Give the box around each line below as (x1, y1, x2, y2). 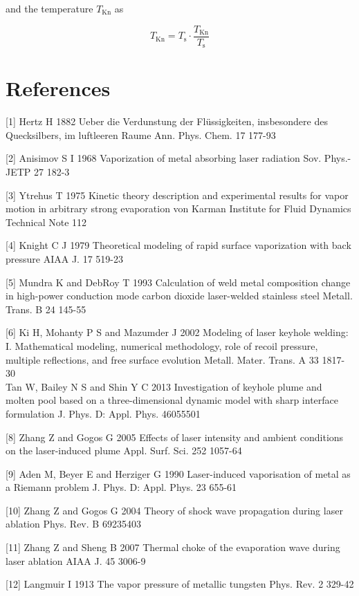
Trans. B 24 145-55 (6, 301, 86, 316)
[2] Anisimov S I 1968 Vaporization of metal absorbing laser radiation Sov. (6, 151, 322, 165)
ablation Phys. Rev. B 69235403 (6, 516, 141, 531)
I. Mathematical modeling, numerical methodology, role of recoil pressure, (6, 338, 318, 353)
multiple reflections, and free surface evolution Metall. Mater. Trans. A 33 (6, 352, 319, 366)
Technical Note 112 (6, 214, 87, 229)
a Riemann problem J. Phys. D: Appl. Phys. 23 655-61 (6, 480, 237, 494)
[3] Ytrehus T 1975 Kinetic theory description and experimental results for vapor (6, 187, 349, 202)
